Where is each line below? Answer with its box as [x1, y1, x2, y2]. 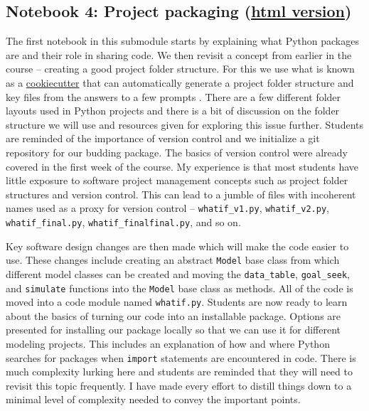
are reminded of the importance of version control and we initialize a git [6, 131, 320, 146]
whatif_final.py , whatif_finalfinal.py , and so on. [6, 214, 241, 229]
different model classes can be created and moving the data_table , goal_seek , [6, 266, 350, 281]
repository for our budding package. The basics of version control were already [6, 144, 348, 159]
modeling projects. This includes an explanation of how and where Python [6, 336, 330, 351]
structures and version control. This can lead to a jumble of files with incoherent [6, 186, 356, 201]
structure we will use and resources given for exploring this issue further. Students [6, 117, 363, 132]
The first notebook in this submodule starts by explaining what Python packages [6, 33, 359, 48]
